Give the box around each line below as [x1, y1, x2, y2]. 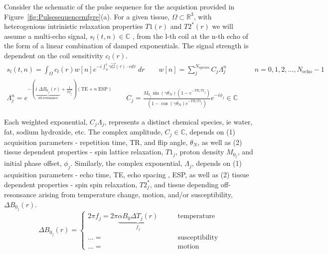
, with [193, 11, 212, 21]
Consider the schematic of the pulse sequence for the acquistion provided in [4, 1, 235, 11]
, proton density [175, 146, 224, 157]
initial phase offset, [4, 158, 62, 168]
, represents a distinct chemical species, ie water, [104, 116, 253, 127]
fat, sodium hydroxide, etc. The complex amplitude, [4, 127, 163, 137]
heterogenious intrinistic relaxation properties [4, 21, 143, 31]
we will [212, 21, 233, 31]
